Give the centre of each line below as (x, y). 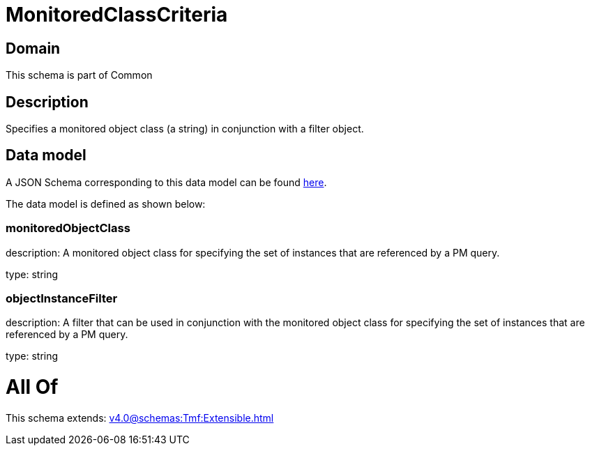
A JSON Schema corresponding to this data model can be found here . (166, 182)
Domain (33, 48)
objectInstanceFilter (62, 298)
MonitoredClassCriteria (117, 15)
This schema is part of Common (79, 75)
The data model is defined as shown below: (106, 204)
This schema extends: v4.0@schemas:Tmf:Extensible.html (140, 418)
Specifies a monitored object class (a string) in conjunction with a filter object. (185, 129)
